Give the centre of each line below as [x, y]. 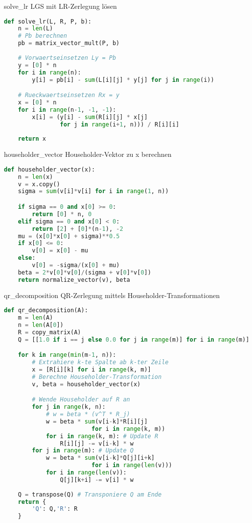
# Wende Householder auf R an [81, 400]
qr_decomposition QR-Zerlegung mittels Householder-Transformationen [112, 295]
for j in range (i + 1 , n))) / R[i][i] [120, 124]
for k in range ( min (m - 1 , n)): [67, 355]
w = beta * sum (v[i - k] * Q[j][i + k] [100, 458]
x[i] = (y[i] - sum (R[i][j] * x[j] [90, 117]
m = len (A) [35, 318]
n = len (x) [35, 177]
